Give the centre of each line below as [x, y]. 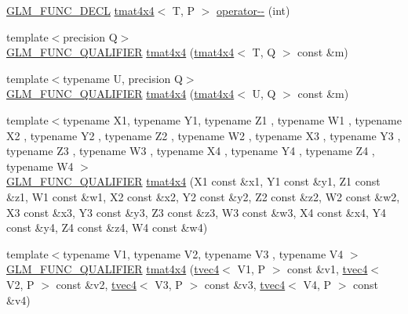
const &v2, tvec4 [96, 284]
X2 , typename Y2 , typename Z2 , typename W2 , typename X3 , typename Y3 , [204, 135]
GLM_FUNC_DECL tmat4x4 [80, 10]
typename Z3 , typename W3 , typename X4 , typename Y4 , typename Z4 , [191, 151]
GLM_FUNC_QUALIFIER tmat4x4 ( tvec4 [113, 269]
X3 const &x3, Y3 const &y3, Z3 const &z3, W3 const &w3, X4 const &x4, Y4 [197, 212]
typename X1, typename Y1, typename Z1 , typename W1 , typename [232, 119]
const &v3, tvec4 [245, 284]
